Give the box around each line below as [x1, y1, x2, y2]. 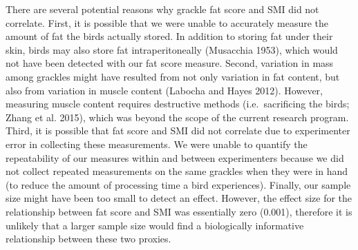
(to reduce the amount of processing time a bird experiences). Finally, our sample [6, 177, 351, 191]
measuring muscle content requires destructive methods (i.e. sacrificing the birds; [6, 96, 350, 111]
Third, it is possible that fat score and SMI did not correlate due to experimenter [6, 123, 350, 138]
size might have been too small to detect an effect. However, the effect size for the [6, 191, 352, 205]
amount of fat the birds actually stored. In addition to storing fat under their [6, 29, 333, 43]
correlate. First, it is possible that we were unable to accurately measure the [6, 15, 329, 30]
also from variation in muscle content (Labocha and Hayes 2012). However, [6, 83, 323, 97]
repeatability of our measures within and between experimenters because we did [6, 150, 344, 165]
